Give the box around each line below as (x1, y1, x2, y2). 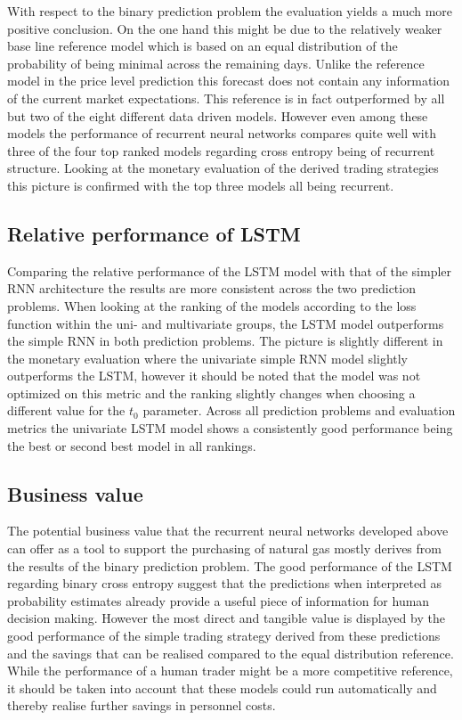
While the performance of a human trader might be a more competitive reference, (7, 661, 453, 680)
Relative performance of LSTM (7, 219, 301, 247)
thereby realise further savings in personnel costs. (7, 696, 276, 715)
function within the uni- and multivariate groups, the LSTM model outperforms (7, 314, 444, 332)
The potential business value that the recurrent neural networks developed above (7, 521, 449, 540)
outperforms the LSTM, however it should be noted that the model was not (7, 366, 421, 385)
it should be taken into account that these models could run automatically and (7, 678, 437, 697)
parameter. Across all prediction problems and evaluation (142, 401, 456, 420)
